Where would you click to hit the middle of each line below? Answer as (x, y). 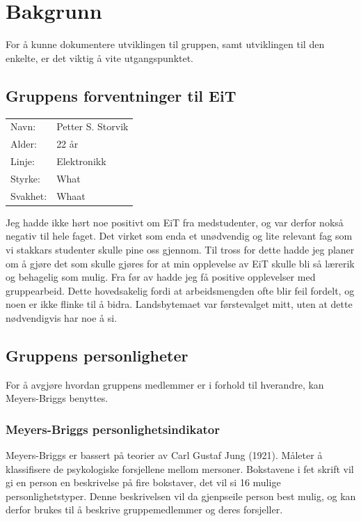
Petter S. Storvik (93, 126)
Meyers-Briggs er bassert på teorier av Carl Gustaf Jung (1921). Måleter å (164, 455)
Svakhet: (29, 195)
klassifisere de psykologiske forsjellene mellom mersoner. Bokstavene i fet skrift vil (180, 468)
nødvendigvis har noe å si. (62, 317)
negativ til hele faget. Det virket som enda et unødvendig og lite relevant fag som (179, 236)
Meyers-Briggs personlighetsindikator (113, 429)
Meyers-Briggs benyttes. (57, 398)
